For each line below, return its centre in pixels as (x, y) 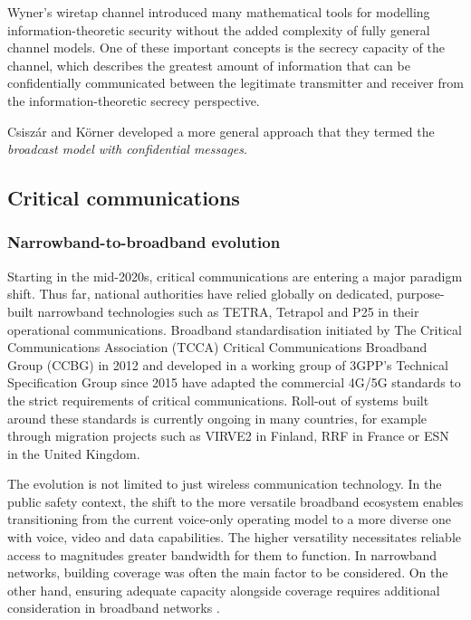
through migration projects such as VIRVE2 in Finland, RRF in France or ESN (228, 436)
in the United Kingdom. (74, 453)
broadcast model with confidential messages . (127, 149)
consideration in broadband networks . (114, 608)
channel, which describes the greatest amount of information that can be (209, 65)
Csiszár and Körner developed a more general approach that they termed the (221, 131)
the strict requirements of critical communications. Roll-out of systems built (218, 400)
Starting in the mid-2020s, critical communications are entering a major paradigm (235, 276)
